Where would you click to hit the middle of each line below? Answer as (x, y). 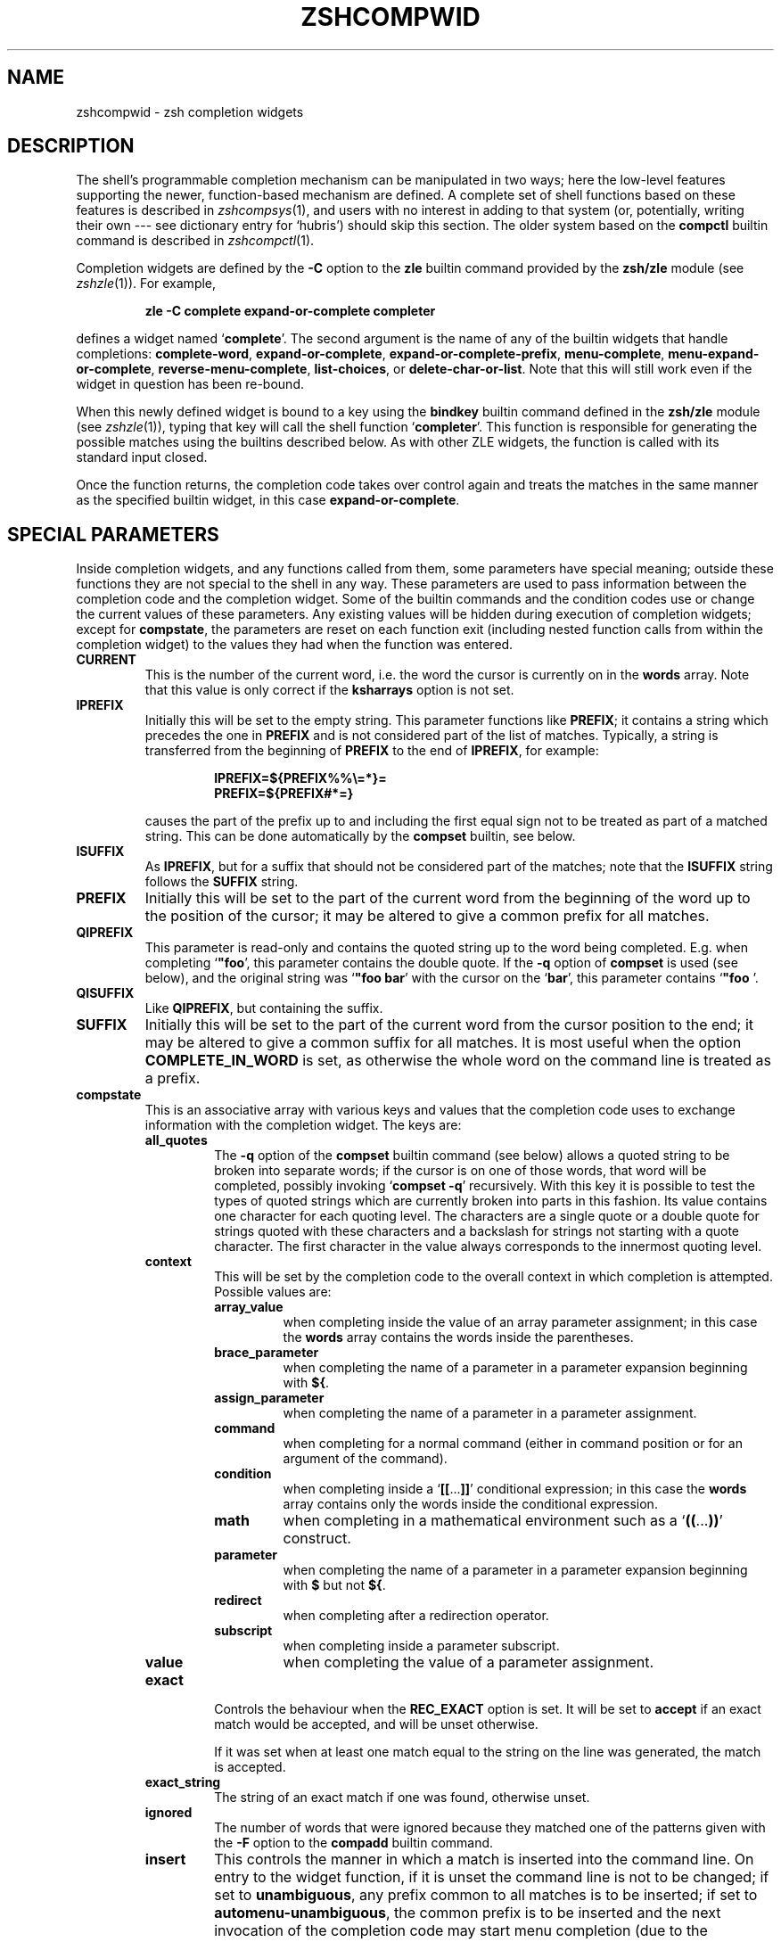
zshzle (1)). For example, (146, 284)
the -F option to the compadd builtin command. (354, 1843)
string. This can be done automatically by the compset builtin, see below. (360, 836)
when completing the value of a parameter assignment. (469, 1662)
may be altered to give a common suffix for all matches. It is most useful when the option (443, 1043)
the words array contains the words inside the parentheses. (458, 1337)
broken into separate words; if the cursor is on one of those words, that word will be (460, 1171)
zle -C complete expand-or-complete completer (290, 311)
